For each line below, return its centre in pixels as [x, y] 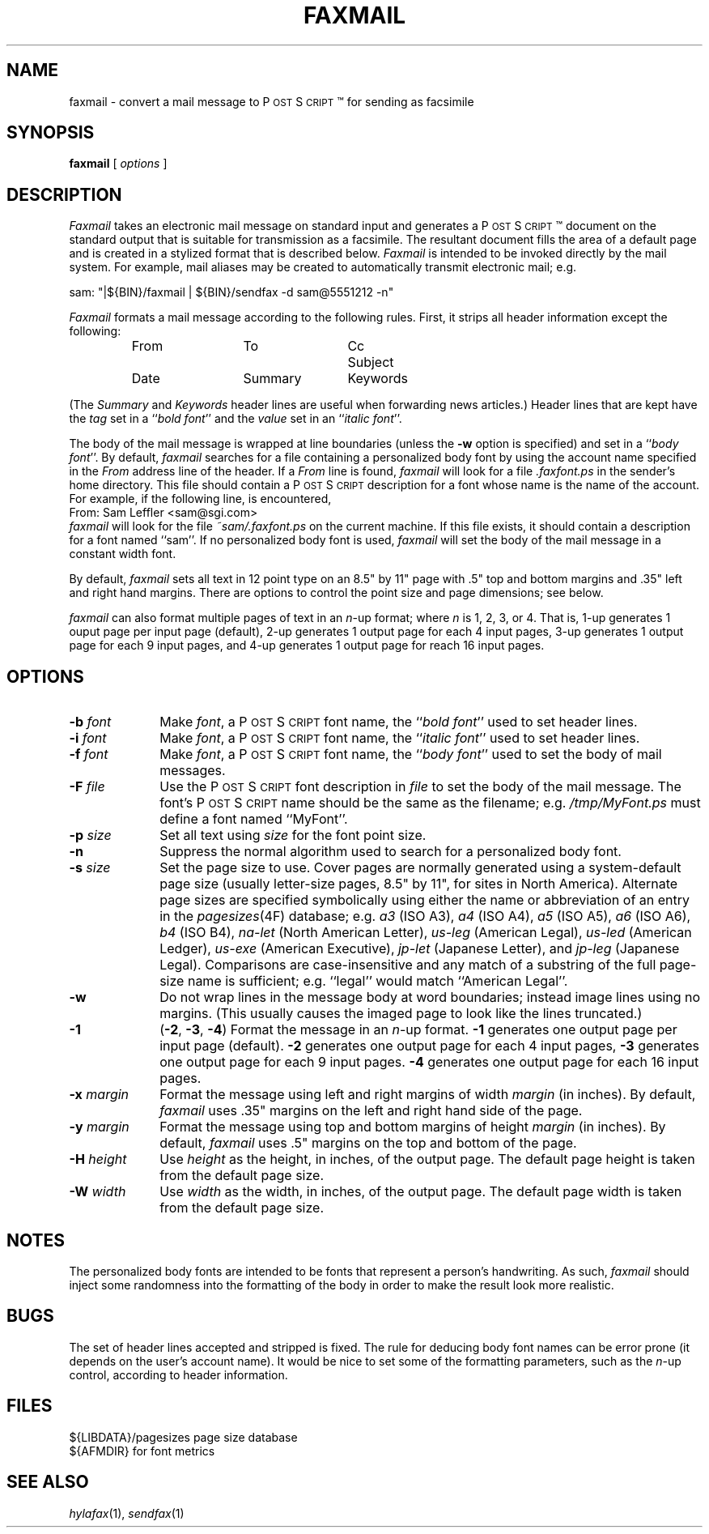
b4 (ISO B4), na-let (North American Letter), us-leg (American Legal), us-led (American [426, 933]
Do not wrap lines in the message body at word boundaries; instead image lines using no [430, 997]
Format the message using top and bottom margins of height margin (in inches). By [413, 1127]
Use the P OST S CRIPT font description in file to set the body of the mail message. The [420, 787]
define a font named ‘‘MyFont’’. [254, 819]
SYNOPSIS [51, 133]
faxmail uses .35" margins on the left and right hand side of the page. [371, 1111]
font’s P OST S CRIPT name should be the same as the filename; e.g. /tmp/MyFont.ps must [430, 803]
